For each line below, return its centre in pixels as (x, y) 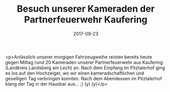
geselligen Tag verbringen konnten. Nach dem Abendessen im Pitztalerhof (84, 78)
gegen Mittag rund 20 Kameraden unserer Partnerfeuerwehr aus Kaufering (84, 62)
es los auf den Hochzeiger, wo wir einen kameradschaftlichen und (75, 73)
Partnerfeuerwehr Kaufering (86, 20)
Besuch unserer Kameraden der (86, 9)
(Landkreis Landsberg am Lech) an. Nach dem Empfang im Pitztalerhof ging (85, 68)
